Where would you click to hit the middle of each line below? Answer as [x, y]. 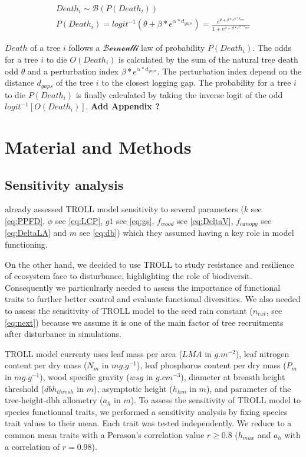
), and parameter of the [249, 388]
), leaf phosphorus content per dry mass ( [211, 365]
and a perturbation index [73, 71]
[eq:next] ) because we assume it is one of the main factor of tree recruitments [144, 322]
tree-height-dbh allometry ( [54, 400]
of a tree [45, 48]
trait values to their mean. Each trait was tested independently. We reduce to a [148, 423]
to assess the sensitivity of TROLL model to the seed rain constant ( [129, 310]
